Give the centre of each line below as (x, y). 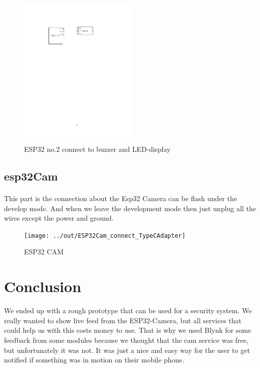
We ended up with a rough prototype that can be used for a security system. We (128, 310)
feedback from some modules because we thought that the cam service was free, (126, 340)
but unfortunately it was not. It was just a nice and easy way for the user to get (127, 350)
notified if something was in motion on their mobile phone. (94, 360)
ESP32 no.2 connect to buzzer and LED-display (97, 149)
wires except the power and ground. (59, 218)
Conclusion (43, 286)
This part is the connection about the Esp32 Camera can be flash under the (120, 198)
